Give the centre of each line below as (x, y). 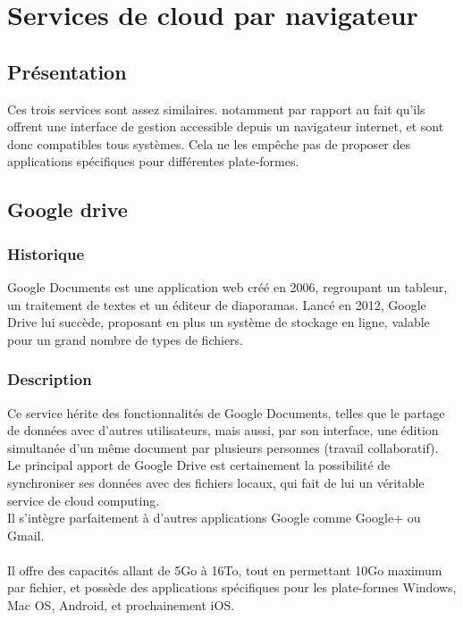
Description (50, 379)
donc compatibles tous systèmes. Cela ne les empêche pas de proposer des (209, 143)
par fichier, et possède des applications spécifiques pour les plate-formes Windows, (232, 587)
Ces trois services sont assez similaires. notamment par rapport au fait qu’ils (216, 109)
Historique (46, 253)
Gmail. (26, 535)
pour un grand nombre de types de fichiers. (125, 339)
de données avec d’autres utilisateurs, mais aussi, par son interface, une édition (223, 430)
